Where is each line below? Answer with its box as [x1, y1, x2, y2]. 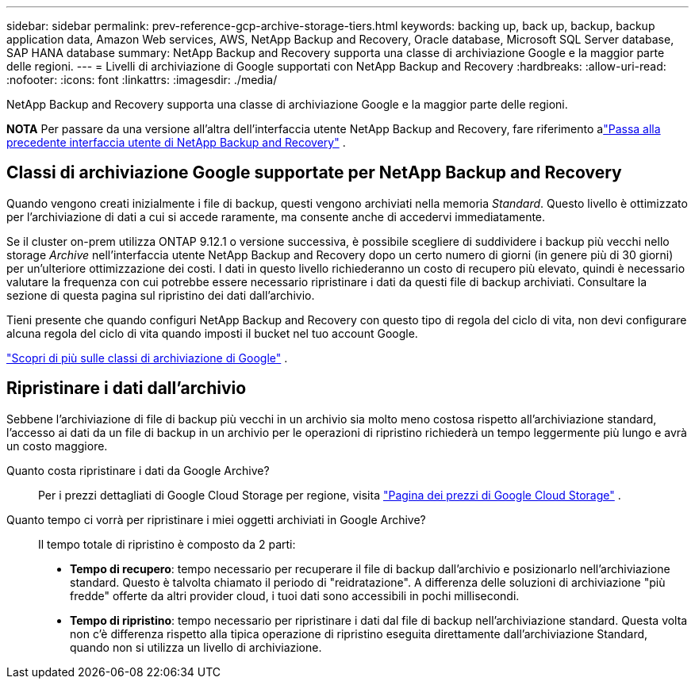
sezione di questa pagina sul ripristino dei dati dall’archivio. [6, 288, 315, 302]
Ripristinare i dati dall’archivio [6, 378, 247, 399]
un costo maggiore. [6, 438, 108, 453]
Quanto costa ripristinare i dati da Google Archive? [6, 463, 270, 477]
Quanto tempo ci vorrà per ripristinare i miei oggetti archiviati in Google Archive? [6, 512, 426, 526]
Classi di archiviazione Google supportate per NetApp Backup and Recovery [6, 163, 622, 183]
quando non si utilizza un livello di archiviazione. [70, 640, 322, 654]
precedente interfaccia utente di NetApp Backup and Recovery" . [6, 136, 346, 149]
